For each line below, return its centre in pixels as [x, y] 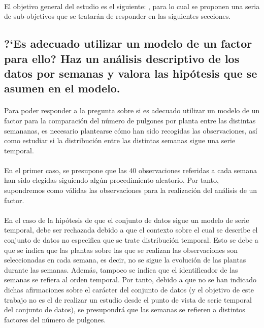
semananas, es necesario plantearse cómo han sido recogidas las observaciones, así [131, 130]
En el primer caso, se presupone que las [65, 170]
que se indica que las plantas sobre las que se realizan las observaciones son [121, 250]
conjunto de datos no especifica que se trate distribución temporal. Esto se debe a [131, 240]
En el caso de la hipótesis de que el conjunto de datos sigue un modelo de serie [127, 220]
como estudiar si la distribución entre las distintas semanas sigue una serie [120, 140]
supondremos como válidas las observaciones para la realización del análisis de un [131, 190]
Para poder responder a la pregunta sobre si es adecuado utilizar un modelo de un [132, 110]
